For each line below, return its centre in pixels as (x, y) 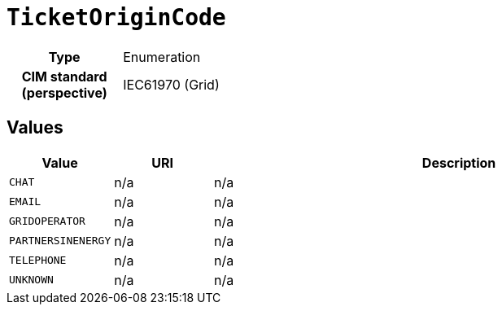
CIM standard (64, 76)
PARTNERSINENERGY (60, 241)
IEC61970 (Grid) (171, 84)
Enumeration (162, 57)
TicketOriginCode (116, 18)
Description (459, 162)
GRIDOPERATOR (47, 221)
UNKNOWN (31, 280)
